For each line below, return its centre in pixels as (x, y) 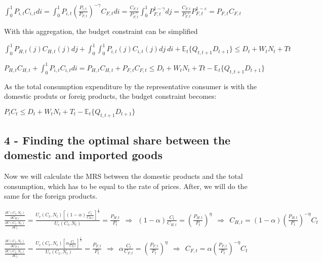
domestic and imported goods (84, 155)
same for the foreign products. (51, 196)
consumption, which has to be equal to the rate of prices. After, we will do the (126, 186)
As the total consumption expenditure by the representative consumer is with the (131, 86)
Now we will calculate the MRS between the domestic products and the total (124, 176)
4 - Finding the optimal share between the (117, 140)
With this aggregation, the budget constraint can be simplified (101, 31)
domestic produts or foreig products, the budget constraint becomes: (110, 96)
